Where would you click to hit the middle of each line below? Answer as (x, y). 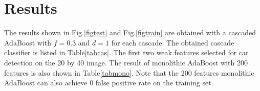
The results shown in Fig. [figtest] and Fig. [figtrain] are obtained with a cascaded (130, 32)
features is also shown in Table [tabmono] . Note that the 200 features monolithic (129, 72)
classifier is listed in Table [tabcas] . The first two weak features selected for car (126, 52)
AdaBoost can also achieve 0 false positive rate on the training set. (109, 83)
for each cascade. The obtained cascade (173, 42)
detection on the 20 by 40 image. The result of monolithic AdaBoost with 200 (126, 62)
